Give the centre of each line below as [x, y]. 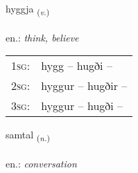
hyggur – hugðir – [84, 86]
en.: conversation [41, 164]
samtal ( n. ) [28, 136]
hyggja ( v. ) [28, 9]
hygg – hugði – [77, 66]
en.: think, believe [42, 37]
